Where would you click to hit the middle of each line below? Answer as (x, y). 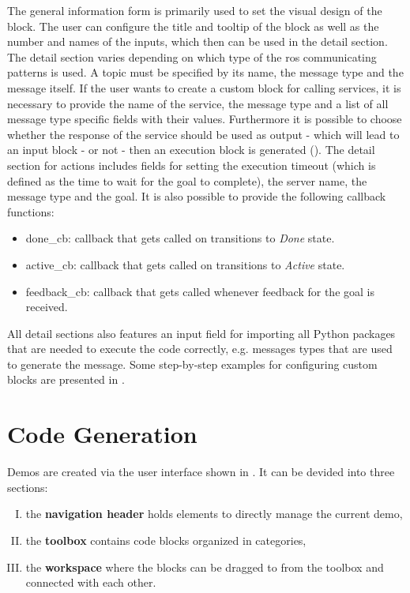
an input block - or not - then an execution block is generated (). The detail (191, 150)
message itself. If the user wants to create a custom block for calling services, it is (204, 87)
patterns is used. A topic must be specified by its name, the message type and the (205, 72)
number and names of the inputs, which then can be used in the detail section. (197, 41)
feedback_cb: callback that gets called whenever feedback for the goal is (200, 291)
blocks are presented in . (66, 379)
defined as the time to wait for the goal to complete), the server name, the (187, 180)
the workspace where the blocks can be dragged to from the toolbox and (205, 567)
